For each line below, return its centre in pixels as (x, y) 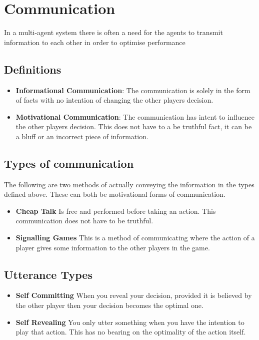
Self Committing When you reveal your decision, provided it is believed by (134, 295)
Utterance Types (48, 274)
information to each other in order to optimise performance (95, 42)
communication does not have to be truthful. (84, 221)
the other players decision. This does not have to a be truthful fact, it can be (134, 126)
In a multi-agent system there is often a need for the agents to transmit (113, 32)
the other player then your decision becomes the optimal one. (109, 305)
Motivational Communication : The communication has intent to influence (135, 116)
